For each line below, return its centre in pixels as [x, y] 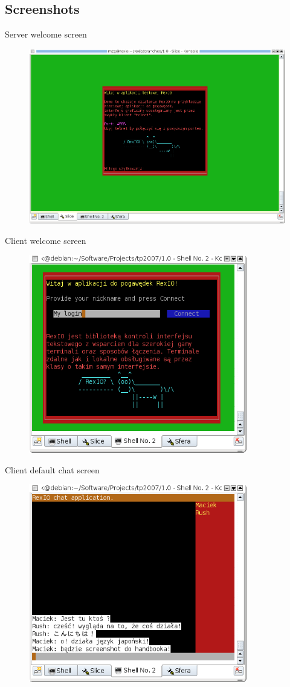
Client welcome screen [46, 240]
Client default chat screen [52, 469]
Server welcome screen [46, 34]
